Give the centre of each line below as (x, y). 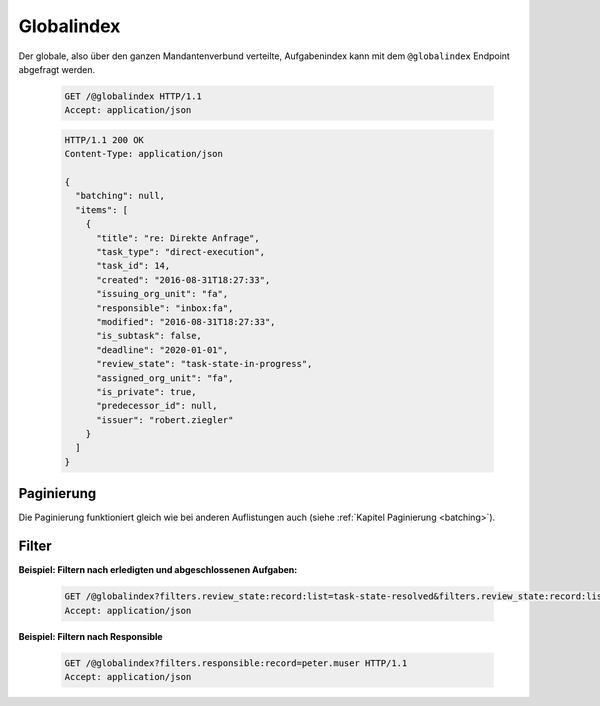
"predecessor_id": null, (157, 406)
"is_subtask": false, (149, 336)
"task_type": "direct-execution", (180, 252)
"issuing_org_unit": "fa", (162, 294)
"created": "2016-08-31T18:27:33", (183, 279)
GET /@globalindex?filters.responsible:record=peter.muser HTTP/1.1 (236, 663)
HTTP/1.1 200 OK (104, 139)
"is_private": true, (146, 391)
